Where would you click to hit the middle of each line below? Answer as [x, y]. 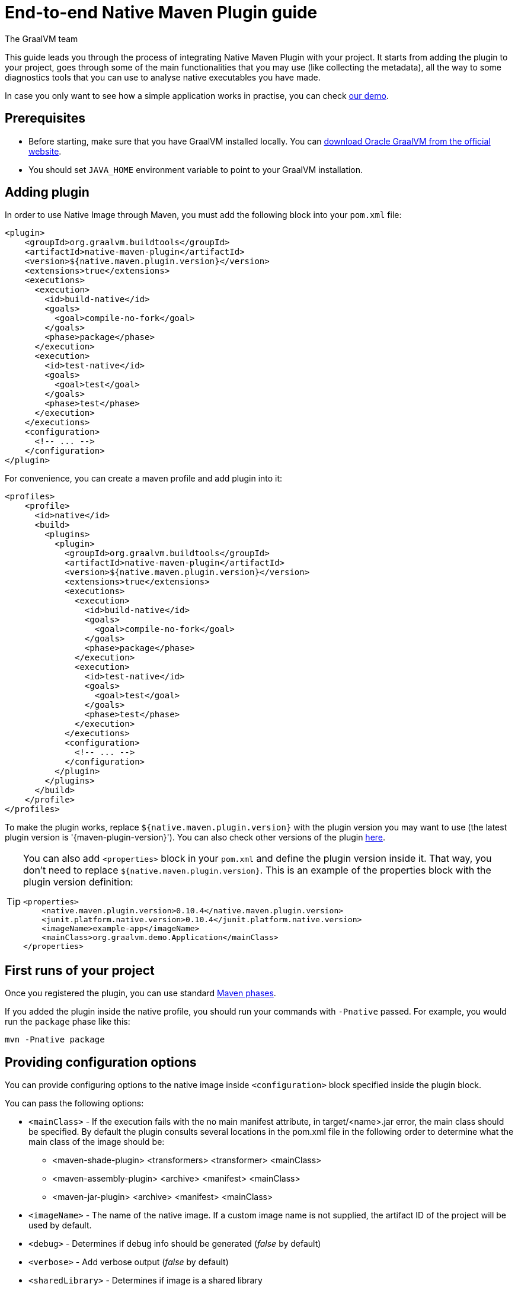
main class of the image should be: [97, 1142]
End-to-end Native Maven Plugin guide [161, 12]
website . [45, 151]
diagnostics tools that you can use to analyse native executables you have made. [163, 77]
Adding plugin [47, 192]
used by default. [60, 1225]
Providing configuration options [101, 1062]
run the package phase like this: [68, 1022]
